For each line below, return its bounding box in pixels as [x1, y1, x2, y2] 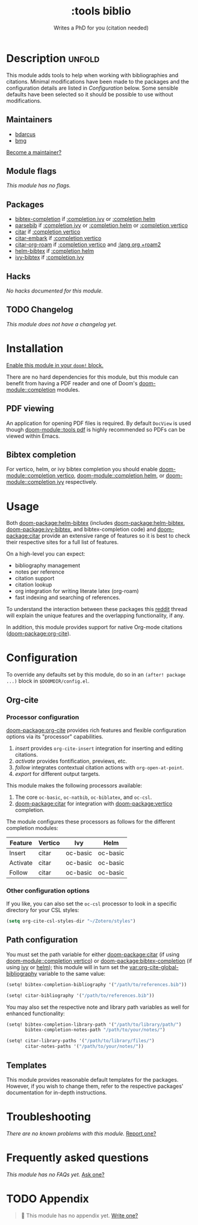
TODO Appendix [6, 1192, 89, 1205]
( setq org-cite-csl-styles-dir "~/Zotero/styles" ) [6, 918, 136, 925]
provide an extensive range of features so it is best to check [42, 532, 191, 539]
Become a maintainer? [6, 149, 62, 156]
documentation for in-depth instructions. [6, 1088, 107, 1096]
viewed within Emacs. [6, 432, 60, 439]
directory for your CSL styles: [6, 907, 79, 914]
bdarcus [14, 131, 36, 138]
